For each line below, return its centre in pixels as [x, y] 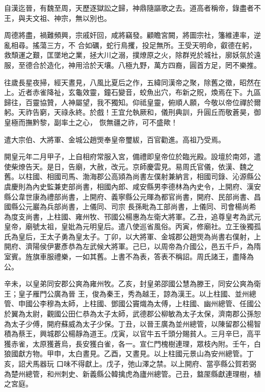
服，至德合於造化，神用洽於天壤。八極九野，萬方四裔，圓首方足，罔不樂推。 [132, 65]
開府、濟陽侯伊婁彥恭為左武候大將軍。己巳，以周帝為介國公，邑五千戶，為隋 [132, 246]
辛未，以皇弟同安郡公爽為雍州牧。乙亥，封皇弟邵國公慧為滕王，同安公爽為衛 [132, 284]
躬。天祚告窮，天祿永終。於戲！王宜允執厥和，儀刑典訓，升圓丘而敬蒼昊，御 [132, 112]
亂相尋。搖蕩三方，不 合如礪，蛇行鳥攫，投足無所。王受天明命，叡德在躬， [130, 45]
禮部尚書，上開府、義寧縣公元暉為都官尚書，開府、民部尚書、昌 [154, 196]
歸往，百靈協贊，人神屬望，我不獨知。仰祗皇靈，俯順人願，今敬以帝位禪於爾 [132, 102]
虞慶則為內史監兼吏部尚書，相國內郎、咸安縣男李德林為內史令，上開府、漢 [129, 186]
